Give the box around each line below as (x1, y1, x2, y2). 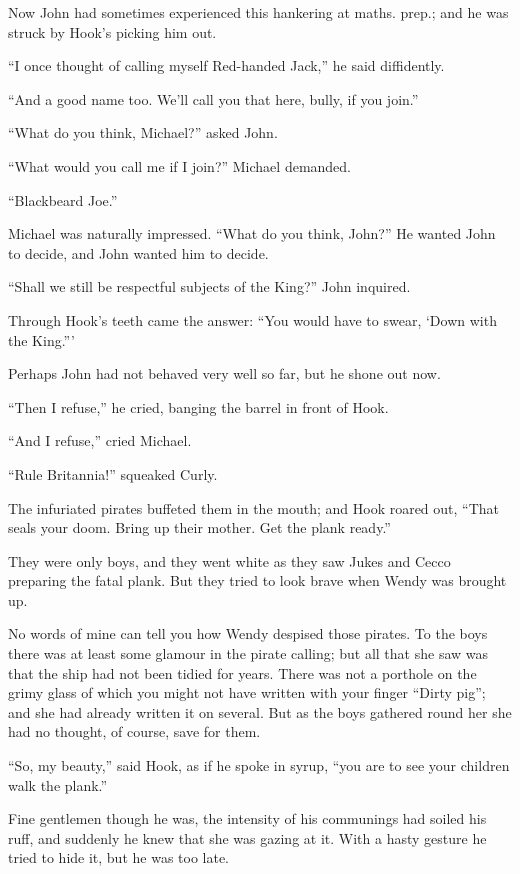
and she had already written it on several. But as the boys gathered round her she (8, 701, 512, 722)
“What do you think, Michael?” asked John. (8, 122, 278, 143)
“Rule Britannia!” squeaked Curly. (8, 463, 218, 484)
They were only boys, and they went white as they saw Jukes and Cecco (8, 550, 451, 571)
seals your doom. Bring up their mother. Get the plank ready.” (8, 517, 391, 538)
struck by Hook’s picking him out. (8, 21, 217, 42)
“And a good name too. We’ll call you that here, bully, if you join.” (8, 88, 419, 109)
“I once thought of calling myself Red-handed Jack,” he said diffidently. (8, 55, 445, 76)
